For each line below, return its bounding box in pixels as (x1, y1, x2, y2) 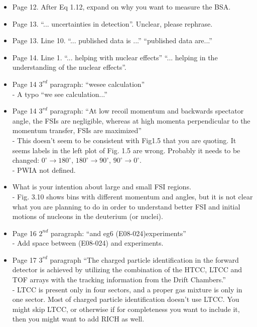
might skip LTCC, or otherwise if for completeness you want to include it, (12, 303, 240, 314)
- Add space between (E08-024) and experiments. (12, 238, 164, 248)
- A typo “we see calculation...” (12, 88, 107, 99)
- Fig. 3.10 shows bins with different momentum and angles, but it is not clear (12, 191, 253, 201)
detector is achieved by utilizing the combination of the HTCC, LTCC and (12, 264, 242, 275)
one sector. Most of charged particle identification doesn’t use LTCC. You (12, 294, 239, 304)
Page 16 (12, 228, 37, 238)
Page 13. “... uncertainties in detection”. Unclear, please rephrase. (12, 18, 213, 29)
